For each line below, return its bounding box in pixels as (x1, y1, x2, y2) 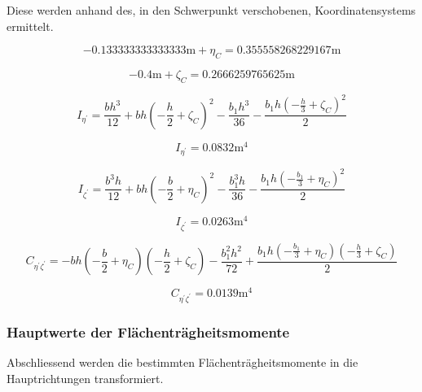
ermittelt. (7, 17, 54, 34)
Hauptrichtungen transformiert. (7, 369, 164, 386)
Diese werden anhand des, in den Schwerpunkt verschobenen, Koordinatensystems (7, 2, 416, 18)
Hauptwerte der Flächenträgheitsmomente (7, 321, 290, 342)
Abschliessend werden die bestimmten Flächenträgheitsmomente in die (7, 354, 358, 371)
